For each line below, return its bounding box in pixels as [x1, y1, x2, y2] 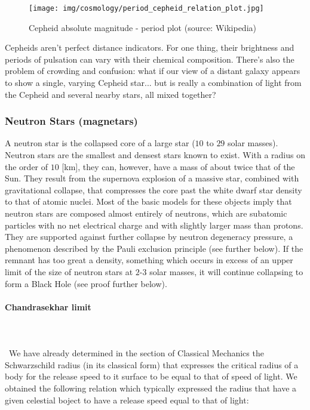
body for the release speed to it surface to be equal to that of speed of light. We [5, 370, 297, 383]
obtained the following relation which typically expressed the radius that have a [5, 381, 297, 394]
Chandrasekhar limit [5, 300, 91, 313]
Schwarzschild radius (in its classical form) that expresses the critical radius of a [5, 358, 299, 371]
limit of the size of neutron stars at [5, 265, 133, 278]
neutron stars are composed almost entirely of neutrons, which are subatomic [5, 207, 287, 219]
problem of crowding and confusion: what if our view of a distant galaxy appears [5, 64, 300, 77]
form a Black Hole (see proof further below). [5, 277, 167, 289]
